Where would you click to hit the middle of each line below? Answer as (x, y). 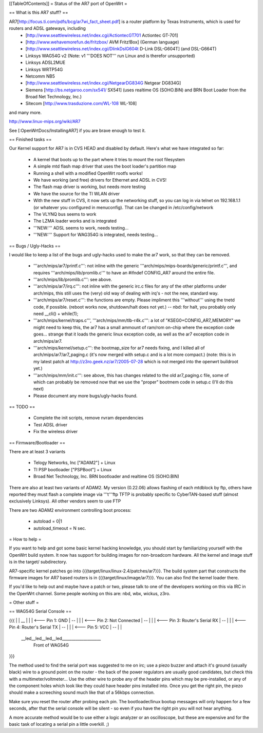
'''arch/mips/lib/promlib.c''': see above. (73, 280)
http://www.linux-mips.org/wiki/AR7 (45, 122)
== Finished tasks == (30, 140)
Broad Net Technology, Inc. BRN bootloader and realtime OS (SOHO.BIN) (106, 477)
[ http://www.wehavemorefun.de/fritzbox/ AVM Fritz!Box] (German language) (103, 42)
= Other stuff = (24, 603)
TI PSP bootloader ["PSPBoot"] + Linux (73, 469)
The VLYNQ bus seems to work (65, 214)
